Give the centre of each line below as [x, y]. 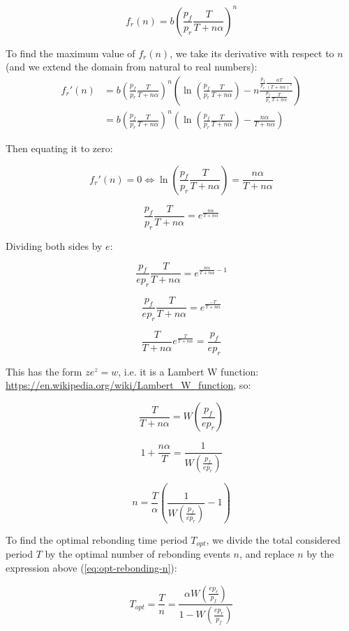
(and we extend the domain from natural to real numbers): [132, 67]
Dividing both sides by [54, 245]
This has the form [44, 371]
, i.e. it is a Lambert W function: [188, 371]
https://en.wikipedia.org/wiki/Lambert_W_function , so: [128, 385]
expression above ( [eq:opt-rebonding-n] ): [91, 567]
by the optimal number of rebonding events [138, 554]
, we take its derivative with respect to [252, 53]
